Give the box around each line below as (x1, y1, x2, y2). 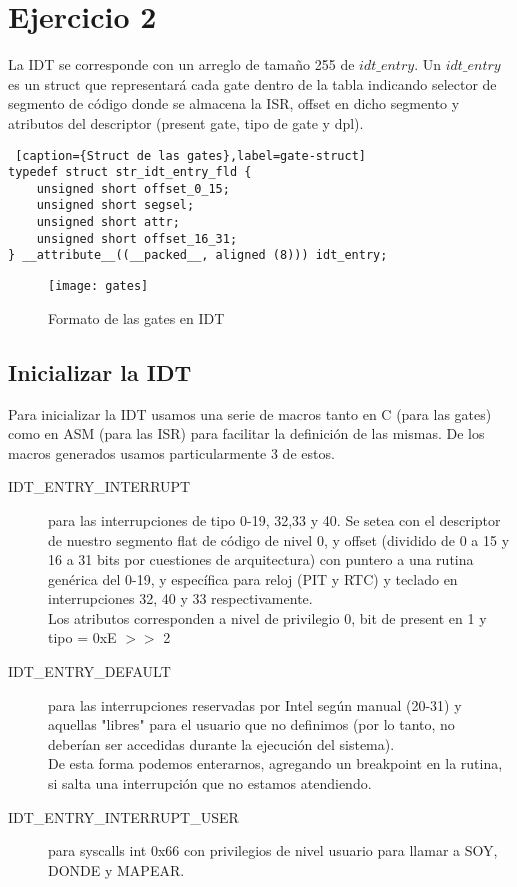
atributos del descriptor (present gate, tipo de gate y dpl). (8, 112, 364, 133)
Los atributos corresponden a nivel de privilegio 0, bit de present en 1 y (48, 607, 487, 628)
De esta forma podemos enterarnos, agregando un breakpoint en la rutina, (48, 753, 503, 774)
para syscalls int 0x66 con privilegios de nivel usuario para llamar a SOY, (48, 840, 498, 861)
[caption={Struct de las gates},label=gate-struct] (15, 148, 366, 163)
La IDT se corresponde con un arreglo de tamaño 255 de (8, 54, 355, 75)
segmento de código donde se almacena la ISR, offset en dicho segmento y (8, 93, 460, 114)
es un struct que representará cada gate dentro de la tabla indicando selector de (8, 73, 497, 94)
